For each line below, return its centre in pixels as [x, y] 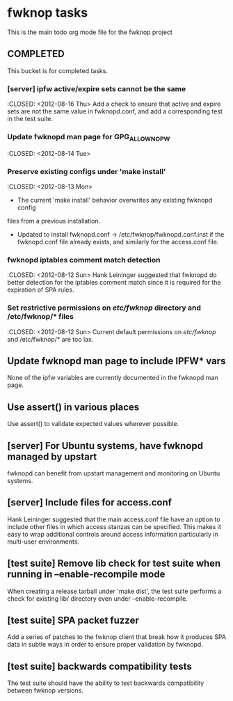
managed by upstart [52, 456]
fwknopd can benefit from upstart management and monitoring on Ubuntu [114, 473]
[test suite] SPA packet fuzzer [73, 620]
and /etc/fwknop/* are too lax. [50, 339]
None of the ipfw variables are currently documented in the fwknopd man [113, 378]
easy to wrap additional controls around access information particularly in [113, 534]
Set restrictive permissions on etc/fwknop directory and [104, 308]
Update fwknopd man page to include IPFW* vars [116, 361]
